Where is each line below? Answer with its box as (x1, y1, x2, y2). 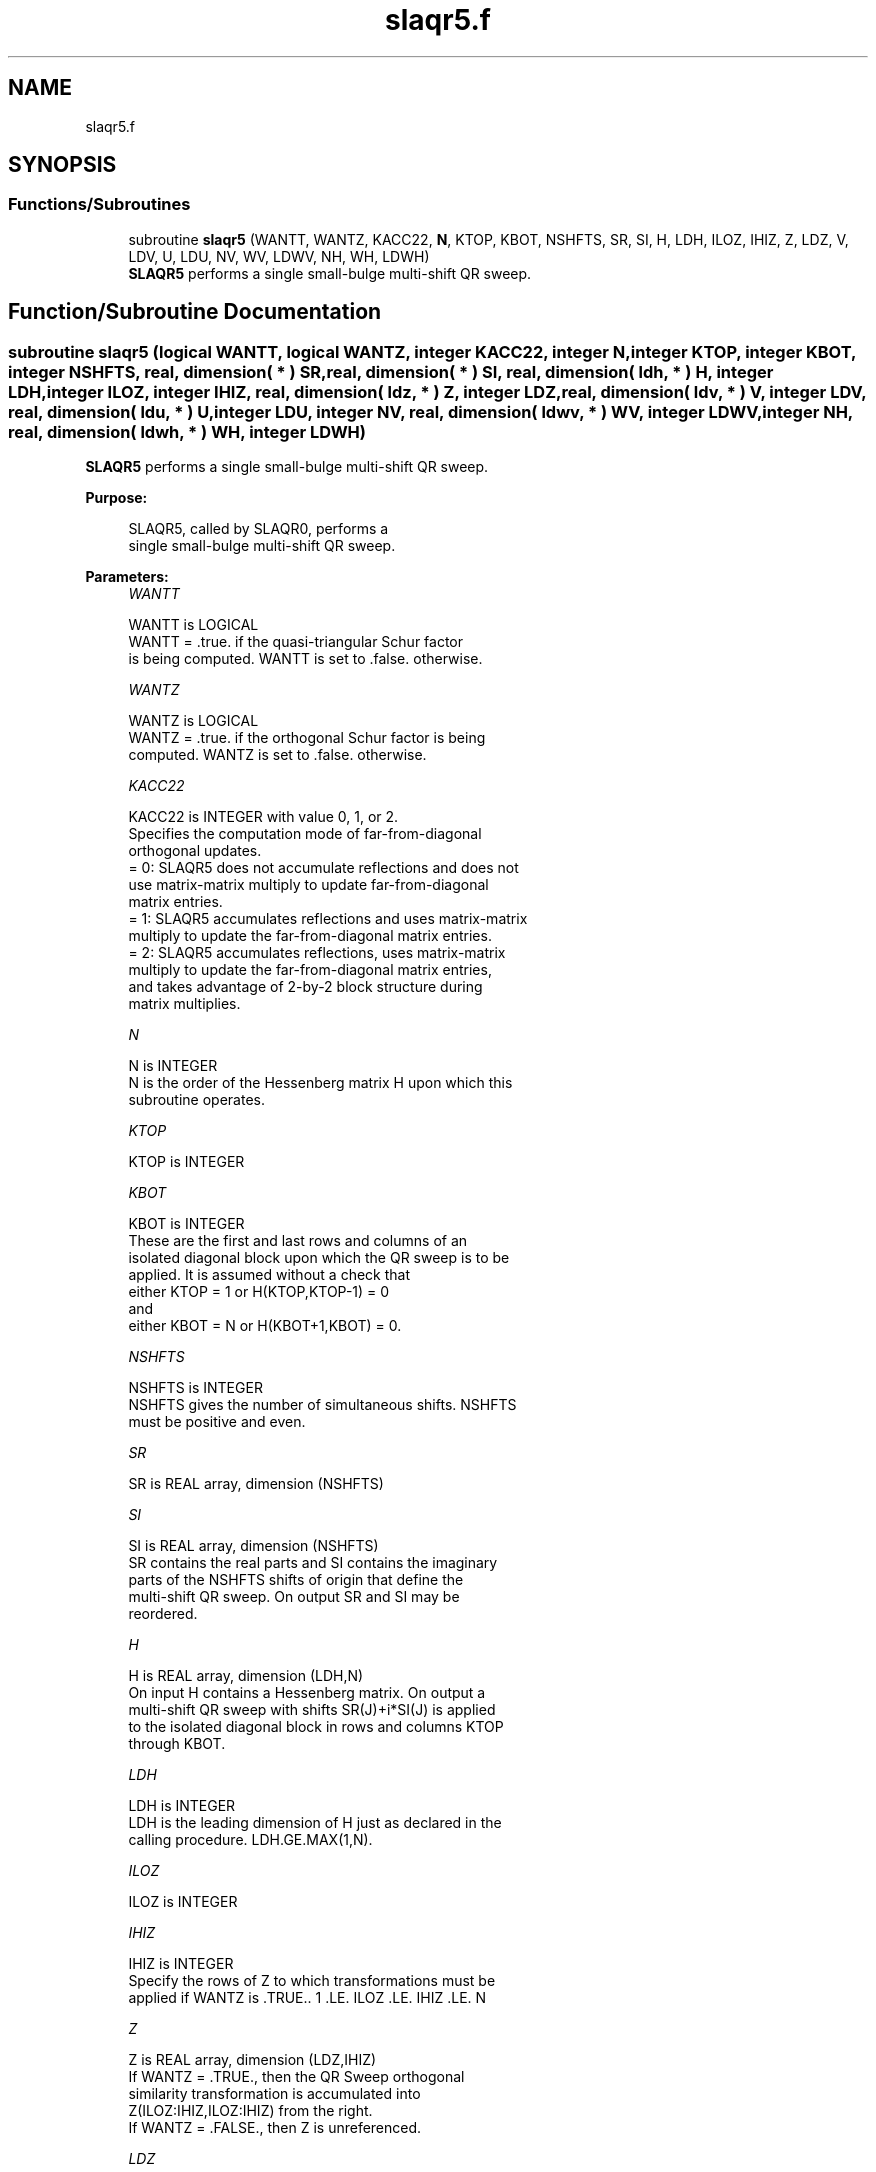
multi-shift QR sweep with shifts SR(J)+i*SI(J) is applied (128, 1701, 496, 1719)
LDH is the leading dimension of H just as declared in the (128, 1814, 502, 1832)
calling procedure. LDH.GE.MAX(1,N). (128, 1831, 373, 1849)
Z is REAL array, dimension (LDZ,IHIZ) (128, 2051, 377, 2069)
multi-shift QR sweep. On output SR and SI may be (128, 1588, 460, 1606)
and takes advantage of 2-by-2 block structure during (128, 978, 483, 996)
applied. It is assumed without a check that (128, 1266, 410, 1284)
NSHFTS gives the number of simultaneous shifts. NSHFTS (128, 1396, 517, 1414)
